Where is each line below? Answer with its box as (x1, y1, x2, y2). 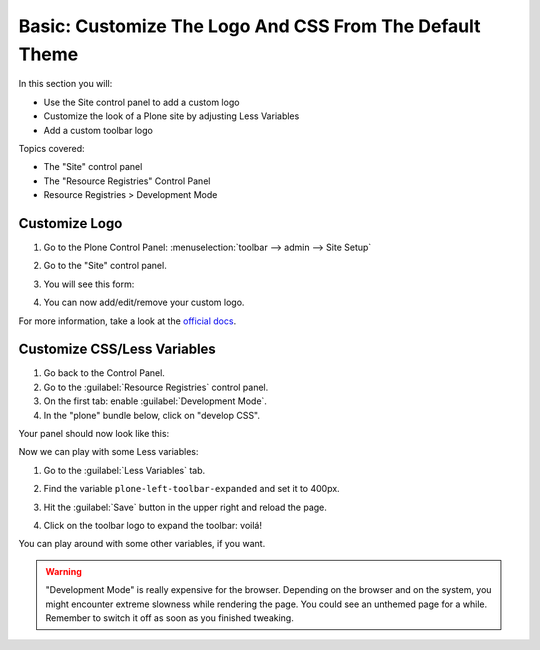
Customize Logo (18, 215, 123, 232)
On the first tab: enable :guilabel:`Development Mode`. (43, 395, 267, 407)
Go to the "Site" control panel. (43, 260, 167, 272)
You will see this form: (43, 278, 135, 290)
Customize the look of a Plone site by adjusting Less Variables (43, 110, 300, 122)
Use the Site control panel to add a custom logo (43, 96, 240, 108)
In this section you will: (18, 78, 113, 90)
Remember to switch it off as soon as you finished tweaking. (45, 611, 294, 624)
